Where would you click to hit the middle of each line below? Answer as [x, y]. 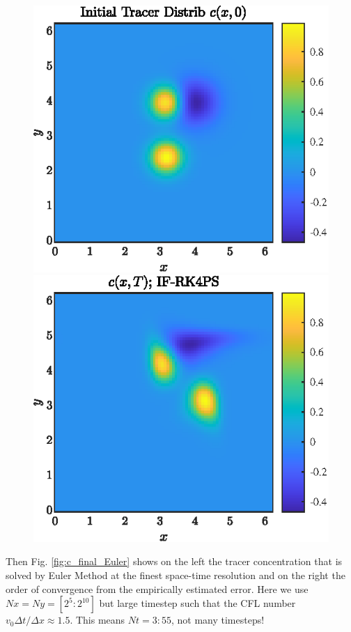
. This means [97, 620]
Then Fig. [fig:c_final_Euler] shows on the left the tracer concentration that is [174, 561]
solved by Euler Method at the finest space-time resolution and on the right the [175, 575]
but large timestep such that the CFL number [197, 603]
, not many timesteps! [218, 620]
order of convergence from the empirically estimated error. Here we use [157, 588]
